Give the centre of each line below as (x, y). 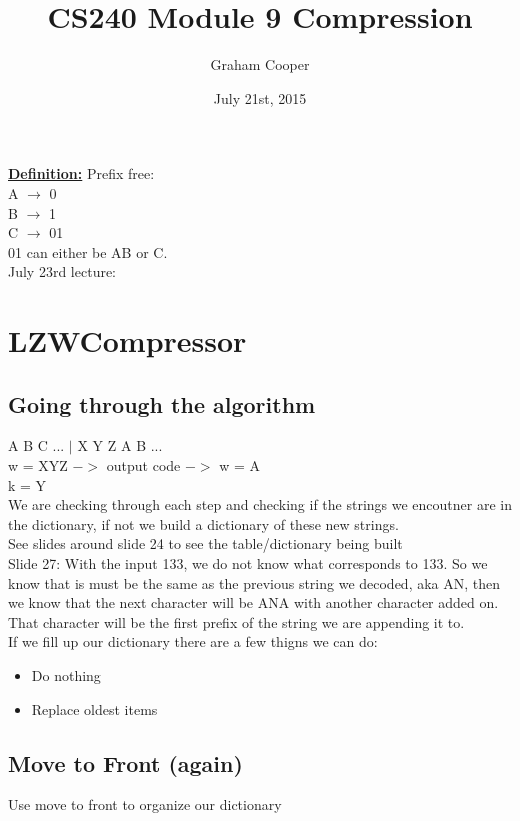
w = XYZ (38, 465)
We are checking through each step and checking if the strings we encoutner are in (260, 504)
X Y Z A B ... (120, 445)
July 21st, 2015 (260, 97)
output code (143, 465)
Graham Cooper (260, 64)
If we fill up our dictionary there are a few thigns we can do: (193, 641)
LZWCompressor (127, 340)
